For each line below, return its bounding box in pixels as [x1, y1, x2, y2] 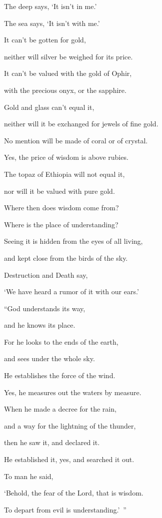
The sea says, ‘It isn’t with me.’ [4, 17, 100, 28]
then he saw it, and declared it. [4, 437, 100, 448]
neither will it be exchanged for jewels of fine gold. [4, 118, 158, 129]
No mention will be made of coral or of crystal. [4, 135, 148, 145]
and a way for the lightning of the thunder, [4, 420, 136, 431]
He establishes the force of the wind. [4, 370, 115, 381]
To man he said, [4, 471, 53, 481]
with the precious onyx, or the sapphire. [4, 84, 126, 95]
